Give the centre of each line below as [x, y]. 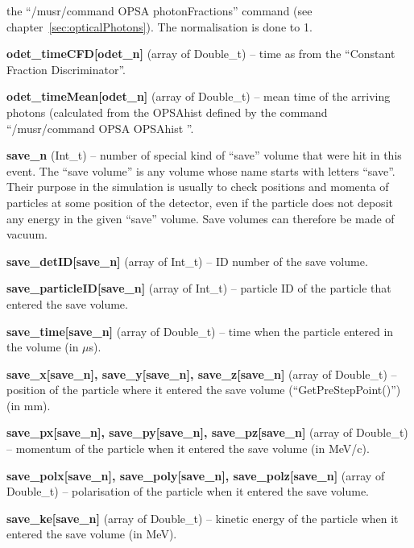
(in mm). [29, 405]
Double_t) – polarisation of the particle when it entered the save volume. [188, 491]
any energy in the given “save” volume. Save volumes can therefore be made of [201, 218]
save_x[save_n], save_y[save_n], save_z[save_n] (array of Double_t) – [202, 374]
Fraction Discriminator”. [66, 69]
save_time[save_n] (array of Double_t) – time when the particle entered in [200, 331]
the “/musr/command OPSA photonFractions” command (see [159, 10]
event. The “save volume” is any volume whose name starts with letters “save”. [201, 170]
